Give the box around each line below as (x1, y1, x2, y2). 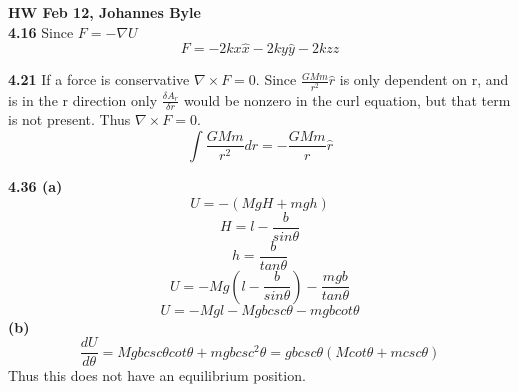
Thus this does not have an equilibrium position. (8, 365, 306, 386)
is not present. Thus (8, 109, 131, 130)
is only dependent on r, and (339, 69, 509, 90)
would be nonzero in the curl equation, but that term (183, 89, 511, 110)
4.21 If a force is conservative (8, 69, 190, 90)
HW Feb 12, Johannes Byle (8, 2, 201, 22)
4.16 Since (8, 21, 74, 42)
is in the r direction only (8, 89, 158, 110)
